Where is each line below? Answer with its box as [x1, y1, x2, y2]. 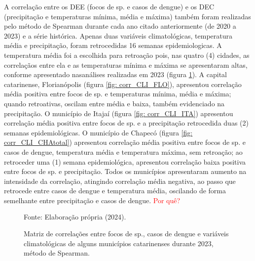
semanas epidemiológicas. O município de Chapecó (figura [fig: [4, 127, 193, 137]
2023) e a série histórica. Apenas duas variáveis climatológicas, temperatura [4, 30, 233, 41]
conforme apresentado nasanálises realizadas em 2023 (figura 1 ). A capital [4, 69, 227, 80]
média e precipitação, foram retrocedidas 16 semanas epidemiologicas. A [4, 40, 222, 50]
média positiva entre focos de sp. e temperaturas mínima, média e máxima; [4, 88, 231, 99]
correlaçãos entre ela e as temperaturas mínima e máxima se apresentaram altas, [4, 59, 248, 70]
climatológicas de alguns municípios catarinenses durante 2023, [24, 238, 214, 248]
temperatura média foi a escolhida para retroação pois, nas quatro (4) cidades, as [4, 49, 250, 60]
